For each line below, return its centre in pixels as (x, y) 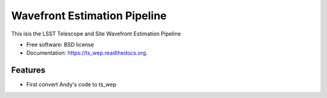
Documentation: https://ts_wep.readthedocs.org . (87, 53)
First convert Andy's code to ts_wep (71, 85)
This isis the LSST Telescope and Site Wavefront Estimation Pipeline (96, 34)
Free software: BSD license (60, 44)
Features (28, 70)
